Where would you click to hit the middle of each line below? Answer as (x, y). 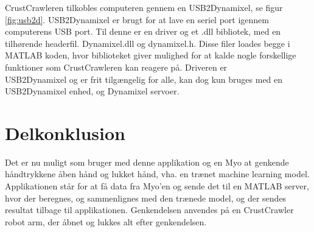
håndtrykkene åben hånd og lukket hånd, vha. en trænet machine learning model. (157, 174)
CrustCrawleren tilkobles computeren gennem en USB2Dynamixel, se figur (144, 7)
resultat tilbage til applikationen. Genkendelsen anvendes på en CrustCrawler (149, 210)
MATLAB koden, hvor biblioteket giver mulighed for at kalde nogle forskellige (151, 55)
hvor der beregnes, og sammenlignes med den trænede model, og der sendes (146, 198)
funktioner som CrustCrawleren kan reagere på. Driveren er (116, 67)
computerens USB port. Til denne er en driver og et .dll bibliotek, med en (143, 31)
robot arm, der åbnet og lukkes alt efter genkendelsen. (106, 221)
